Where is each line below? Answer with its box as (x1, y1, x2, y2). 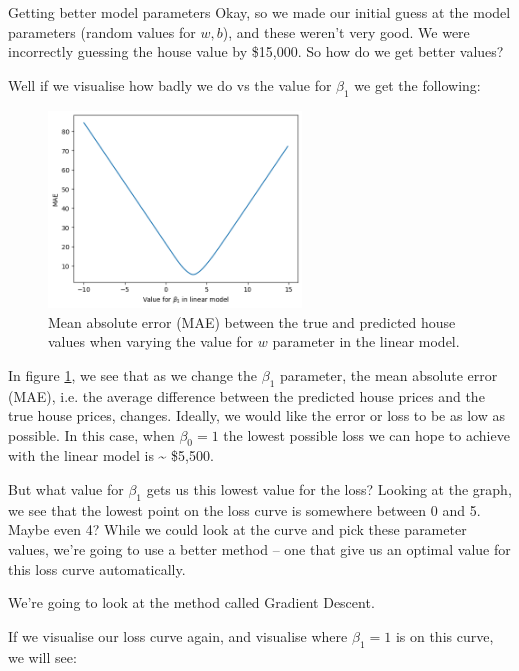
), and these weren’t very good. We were (222, 21, 470, 42)
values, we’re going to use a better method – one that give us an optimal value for (8, 539, 511, 560)
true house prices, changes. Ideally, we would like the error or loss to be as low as (8, 405, 505, 426)
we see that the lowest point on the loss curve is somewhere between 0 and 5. (8, 499, 481, 520)
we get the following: (354, 74, 481, 95)
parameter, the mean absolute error (279, 364, 498, 385)
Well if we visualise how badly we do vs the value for (8, 74, 332, 95)
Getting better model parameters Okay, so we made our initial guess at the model (8, 2, 511, 22)
